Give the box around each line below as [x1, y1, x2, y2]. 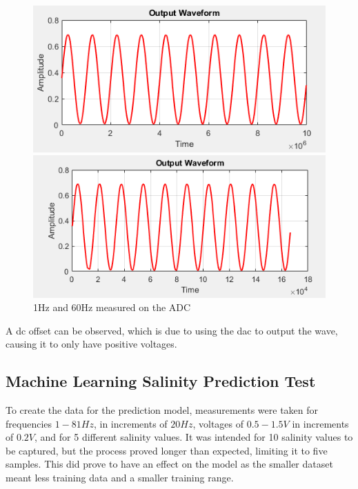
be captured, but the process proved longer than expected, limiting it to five [6, 443, 328, 457]
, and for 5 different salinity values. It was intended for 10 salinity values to [34, 430, 353, 444]
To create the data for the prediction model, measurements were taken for [6, 403, 319, 417]
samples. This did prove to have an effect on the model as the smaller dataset [6, 457, 333, 471]
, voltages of [192, 416, 244, 430]
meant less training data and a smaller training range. [6, 470, 234, 485]
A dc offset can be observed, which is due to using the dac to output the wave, [6, 323, 338, 337]
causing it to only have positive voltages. [6, 337, 177, 351]
